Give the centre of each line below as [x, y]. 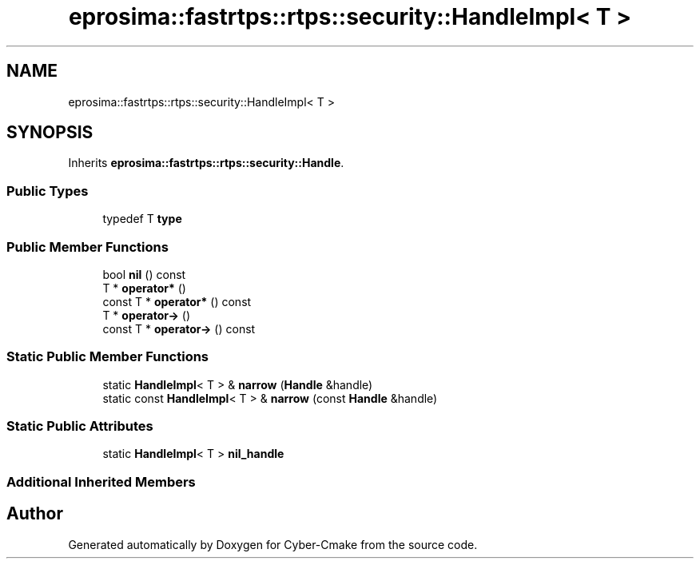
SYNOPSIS [50, 133]
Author [35, 514]
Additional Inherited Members [101, 481]
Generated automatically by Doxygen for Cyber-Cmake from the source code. [273, 544]
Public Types [48, 191]
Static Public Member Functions [108, 357]
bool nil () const [144, 274]
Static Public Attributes [80, 426]
